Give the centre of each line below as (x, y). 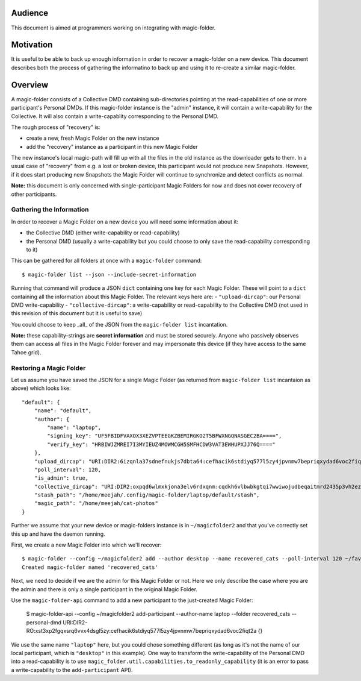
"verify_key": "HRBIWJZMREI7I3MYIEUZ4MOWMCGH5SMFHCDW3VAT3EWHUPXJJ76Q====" (162, 444)
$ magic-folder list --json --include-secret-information (109, 275)
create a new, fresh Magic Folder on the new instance (93, 138)
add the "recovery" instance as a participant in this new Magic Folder (112, 146)
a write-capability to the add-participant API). (72, 670)
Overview (30, 85)
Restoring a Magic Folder (48, 368)
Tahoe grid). (26, 352)
